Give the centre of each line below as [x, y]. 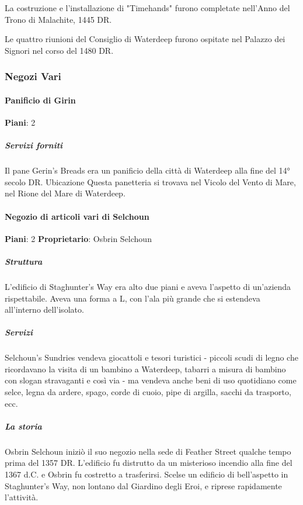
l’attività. [22, 497]
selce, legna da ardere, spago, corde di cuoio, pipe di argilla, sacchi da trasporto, [148, 392]
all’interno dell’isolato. [44, 309]
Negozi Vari [33, 76]
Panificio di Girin [40, 100]
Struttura [24, 261]
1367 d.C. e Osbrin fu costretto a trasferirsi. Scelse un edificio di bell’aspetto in [147, 474]
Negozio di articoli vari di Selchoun [77, 216]
